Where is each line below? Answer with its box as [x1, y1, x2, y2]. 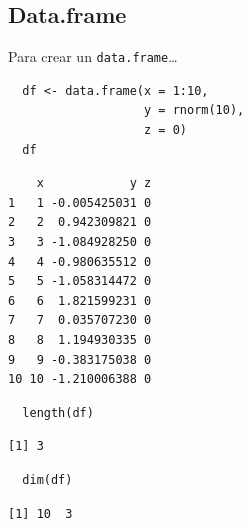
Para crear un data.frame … [8, 46, 178, 67]
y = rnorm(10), [144, 103, 245, 118]
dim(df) [22, 472, 73, 487]
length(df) [22, 405, 94, 420]
